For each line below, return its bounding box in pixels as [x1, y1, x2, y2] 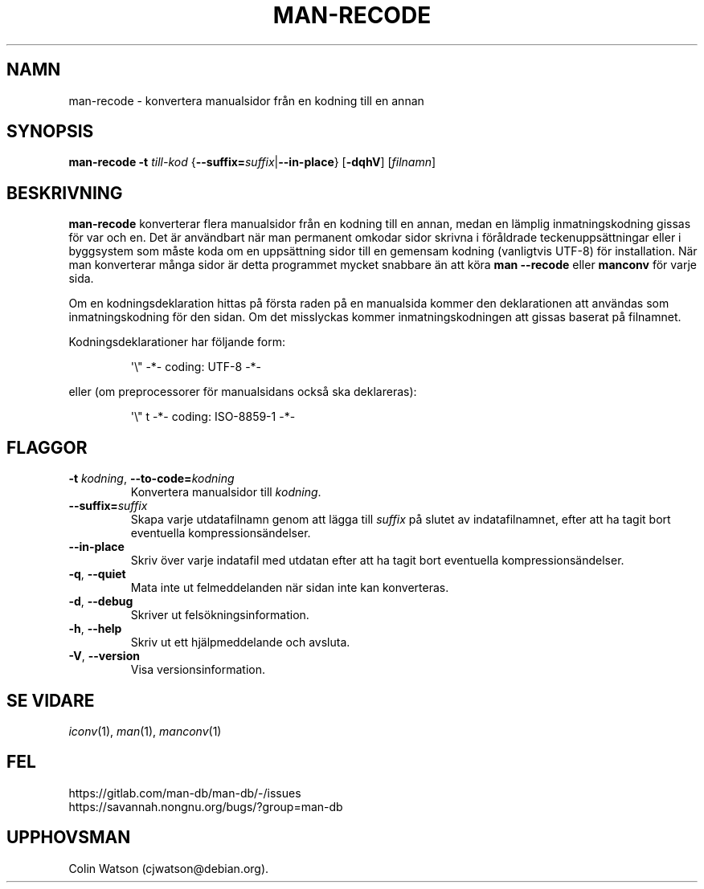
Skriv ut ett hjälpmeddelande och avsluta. [130, 635, 350, 650]
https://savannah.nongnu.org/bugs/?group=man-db [68, 799, 343, 814]
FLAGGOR [6, 437, 88, 458]
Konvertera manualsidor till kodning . [130, 485, 321, 500]
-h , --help [68, 622, 122, 636]
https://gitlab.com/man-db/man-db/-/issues [68, 785, 301, 800]
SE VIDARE [6, 690, 95, 711]
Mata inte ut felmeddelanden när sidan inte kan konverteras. [130, 581, 449, 595]
